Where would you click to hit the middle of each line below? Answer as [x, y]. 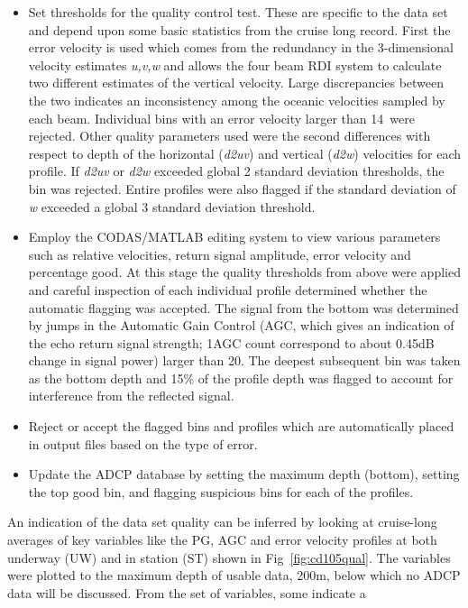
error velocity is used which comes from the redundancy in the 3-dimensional [241, 47]
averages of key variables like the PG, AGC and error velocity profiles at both [222, 540]
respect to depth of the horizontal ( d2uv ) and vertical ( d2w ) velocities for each [245, 153]
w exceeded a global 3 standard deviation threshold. [172, 206]
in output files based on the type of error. [143, 443]
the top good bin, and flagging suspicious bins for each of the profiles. [221, 491]
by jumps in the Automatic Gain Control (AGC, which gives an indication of [241, 325]
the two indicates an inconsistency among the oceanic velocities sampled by [237, 100]
